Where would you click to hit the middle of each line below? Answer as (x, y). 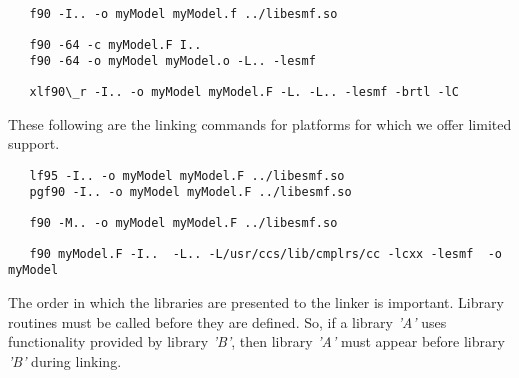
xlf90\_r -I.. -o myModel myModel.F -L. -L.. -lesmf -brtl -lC (244, 91)
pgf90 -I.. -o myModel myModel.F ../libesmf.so (190, 192)
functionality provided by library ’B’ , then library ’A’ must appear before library (256, 341)
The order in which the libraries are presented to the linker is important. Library (256, 302)
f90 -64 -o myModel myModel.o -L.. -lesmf (172, 61)
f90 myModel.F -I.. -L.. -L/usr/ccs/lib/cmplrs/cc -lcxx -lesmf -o (265, 253)
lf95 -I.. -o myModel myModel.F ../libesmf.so (187, 175)
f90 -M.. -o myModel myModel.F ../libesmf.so (183, 223)
